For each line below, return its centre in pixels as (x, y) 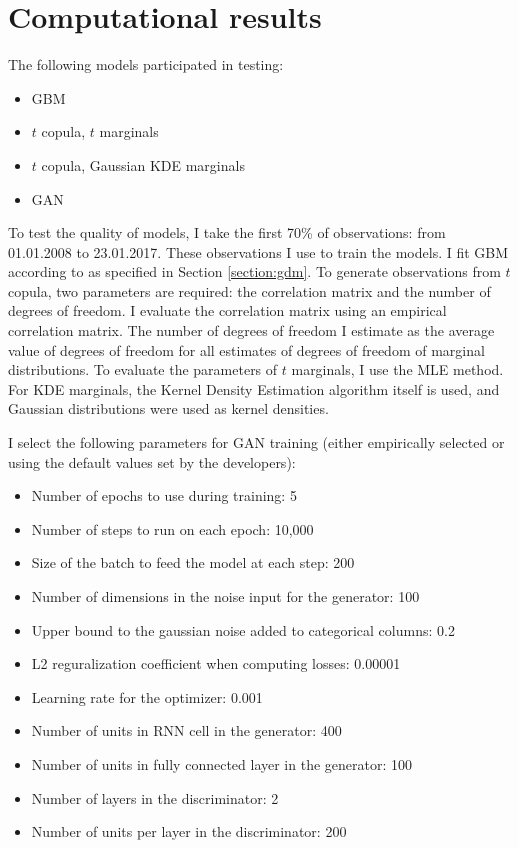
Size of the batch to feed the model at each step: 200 (193, 562)
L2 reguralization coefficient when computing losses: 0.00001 (216, 663)
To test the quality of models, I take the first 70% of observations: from (227, 232)
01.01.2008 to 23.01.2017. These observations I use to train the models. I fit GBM (258, 251)
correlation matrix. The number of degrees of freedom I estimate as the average (251, 330)
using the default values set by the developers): (152, 461)
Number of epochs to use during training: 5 (164, 495)
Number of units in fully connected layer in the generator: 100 (221, 763)
